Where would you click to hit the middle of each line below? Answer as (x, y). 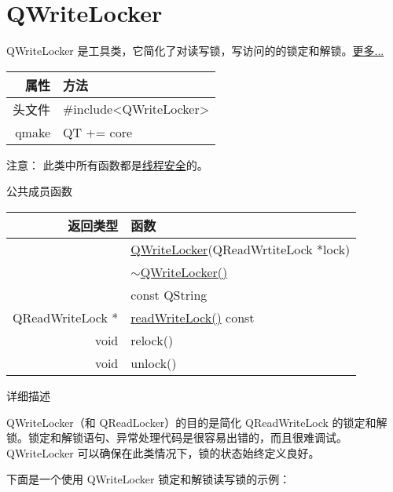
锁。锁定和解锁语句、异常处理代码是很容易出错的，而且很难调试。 (177, 437)
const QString (169, 294)
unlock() (154, 363)
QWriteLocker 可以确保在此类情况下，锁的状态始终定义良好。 (163, 452)
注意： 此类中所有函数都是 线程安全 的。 (107, 164)
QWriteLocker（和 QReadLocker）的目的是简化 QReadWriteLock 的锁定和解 (197, 422)
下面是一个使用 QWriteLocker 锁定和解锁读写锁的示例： (149, 479)
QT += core (98, 132)
